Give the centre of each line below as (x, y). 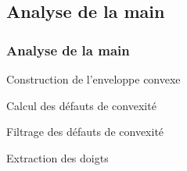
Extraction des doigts (58, 157)
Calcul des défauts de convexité (81, 105)
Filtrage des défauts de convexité (85, 132)
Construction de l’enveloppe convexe (93, 79)
